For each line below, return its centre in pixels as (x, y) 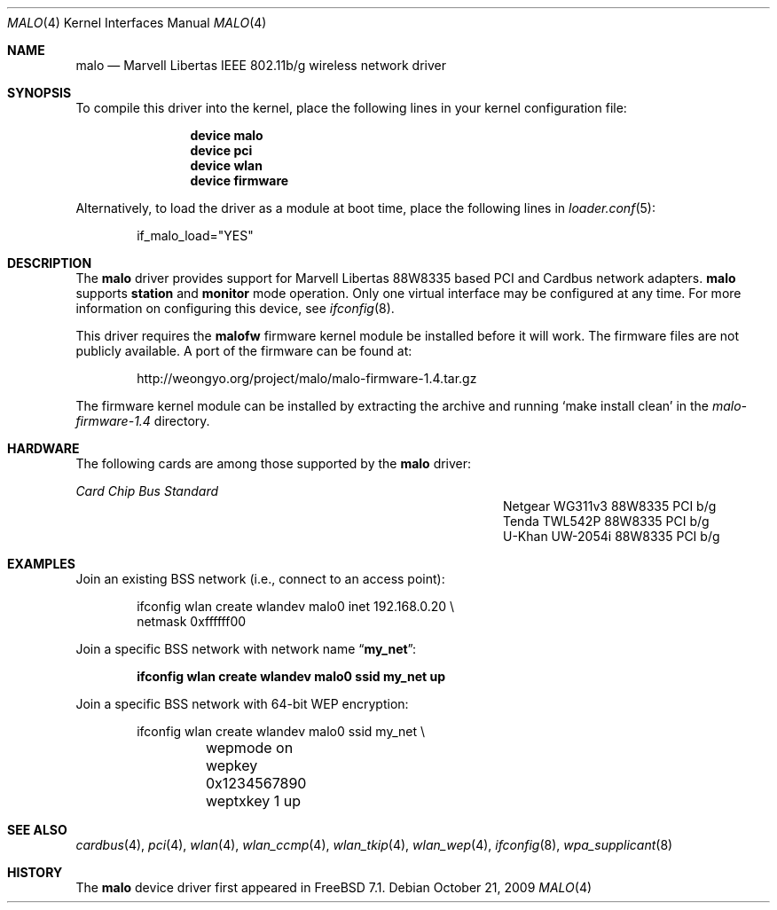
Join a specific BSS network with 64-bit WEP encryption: (242, 704)
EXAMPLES (41, 564)
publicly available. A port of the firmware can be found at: (244, 351)
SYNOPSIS (39, 93)
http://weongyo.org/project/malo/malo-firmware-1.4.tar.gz (307, 378)
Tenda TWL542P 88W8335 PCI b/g (606, 521)
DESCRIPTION (50, 263)
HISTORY (35, 872)
